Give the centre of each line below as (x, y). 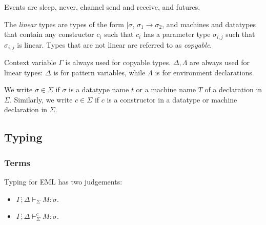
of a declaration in (233, 89)
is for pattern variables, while (99, 72)
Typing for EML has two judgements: (63, 182)
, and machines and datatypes (209, 24)
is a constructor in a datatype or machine (172, 99)
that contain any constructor (49, 34)
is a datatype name (99, 89)
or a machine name (166, 89)
